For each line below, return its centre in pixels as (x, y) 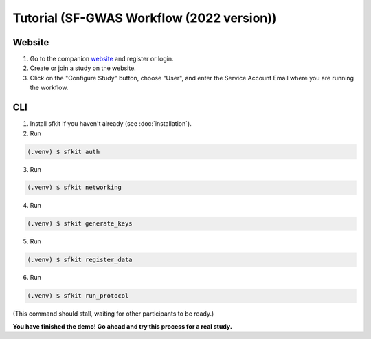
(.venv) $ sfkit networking (74, 188)
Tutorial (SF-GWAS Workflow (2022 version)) (145, 18)
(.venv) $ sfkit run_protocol (78, 296)
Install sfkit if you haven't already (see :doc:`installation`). (111, 124)
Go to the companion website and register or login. (102, 59)
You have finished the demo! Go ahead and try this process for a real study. (123, 326)
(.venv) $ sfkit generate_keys (80, 224)
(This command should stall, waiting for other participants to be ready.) (113, 314)
